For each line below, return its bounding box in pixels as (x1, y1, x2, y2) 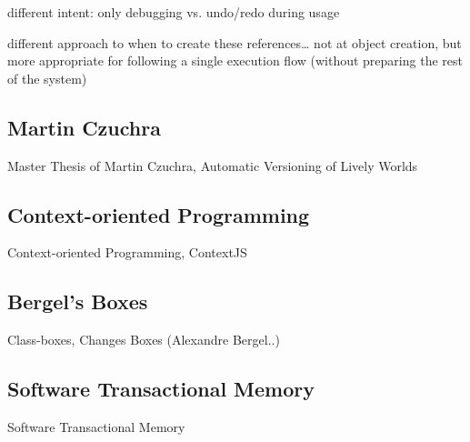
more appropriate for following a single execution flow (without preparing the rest (7, 51, 463, 70)
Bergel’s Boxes (7, 287, 148, 316)
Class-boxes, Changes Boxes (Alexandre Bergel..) (7, 330, 280, 349)
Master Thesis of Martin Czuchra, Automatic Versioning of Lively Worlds (7, 156, 418, 175)
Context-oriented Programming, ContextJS (7, 243, 247, 262)
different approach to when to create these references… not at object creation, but (7, 33, 462, 52)
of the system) (7, 68, 87, 87)
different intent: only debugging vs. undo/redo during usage (7, 3, 340, 21)
